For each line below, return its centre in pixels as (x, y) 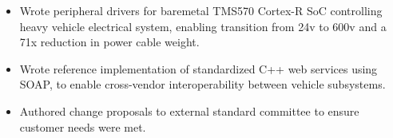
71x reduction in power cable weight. (109, 42)
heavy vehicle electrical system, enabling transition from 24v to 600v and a (203, 26)
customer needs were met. (83, 126)
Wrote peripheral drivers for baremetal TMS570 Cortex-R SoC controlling (201, 10)
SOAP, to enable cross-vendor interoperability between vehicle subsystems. (202, 84)
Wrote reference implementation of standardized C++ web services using (198, 68)
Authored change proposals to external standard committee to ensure (189, 110)
